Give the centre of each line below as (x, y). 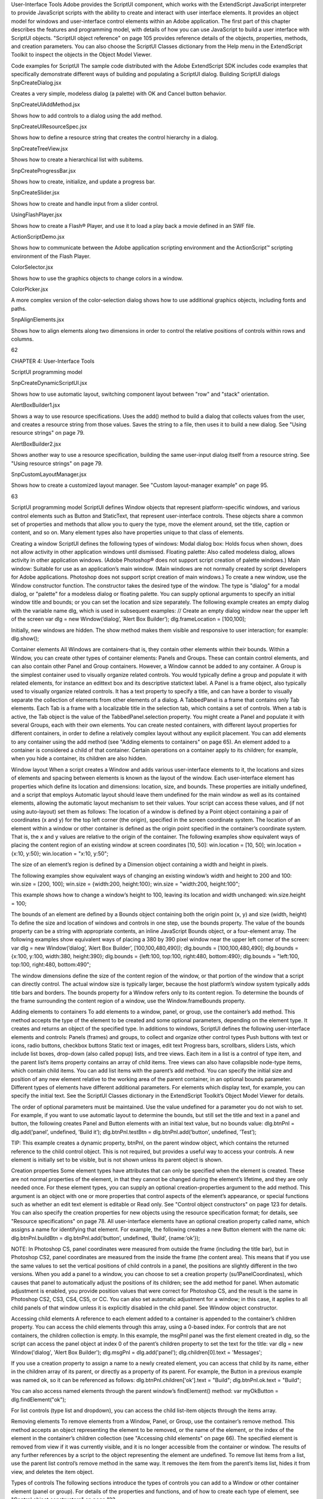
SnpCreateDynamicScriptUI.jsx (49, 383)
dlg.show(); (25, 638)
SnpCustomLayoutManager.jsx (49, 474)
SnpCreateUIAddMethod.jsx (45, 104)
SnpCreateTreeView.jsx (39, 148)
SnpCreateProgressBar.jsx (43, 170)
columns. (22, 339)
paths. (19, 308)
